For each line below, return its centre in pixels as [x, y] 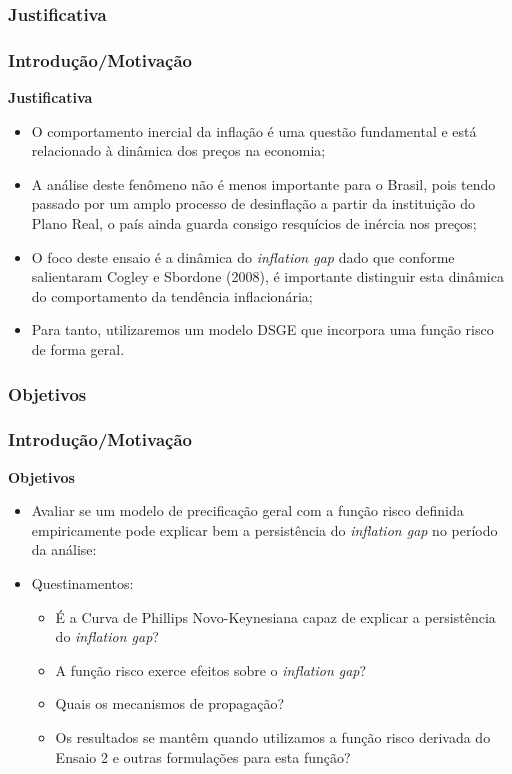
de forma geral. [78, 349]
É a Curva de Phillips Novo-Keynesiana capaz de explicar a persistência [275, 616]
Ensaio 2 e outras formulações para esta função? [203, 756]
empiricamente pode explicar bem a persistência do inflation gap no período [264, 529]
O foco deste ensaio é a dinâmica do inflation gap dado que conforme [243, 256]
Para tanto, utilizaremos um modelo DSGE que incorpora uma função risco [262, 329]
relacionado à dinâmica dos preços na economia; [178, 150]
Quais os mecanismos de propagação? [170, 703]
